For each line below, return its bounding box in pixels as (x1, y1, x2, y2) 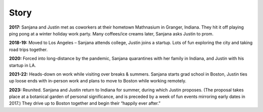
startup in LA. (9, 62, 36, 68)
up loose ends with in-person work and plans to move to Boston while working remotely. (9, 78, 187, 84)
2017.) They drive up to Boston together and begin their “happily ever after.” (9, 100, 161, 106)
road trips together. (9, 47, 48, 52)
